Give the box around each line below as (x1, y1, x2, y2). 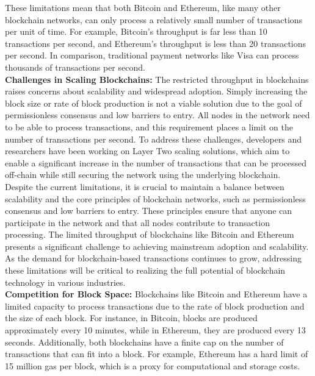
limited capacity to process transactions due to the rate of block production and (5, 299, 305, 312)
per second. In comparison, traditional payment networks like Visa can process (5, 49, 299, 62)
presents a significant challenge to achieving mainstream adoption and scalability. (5, 239, 309, 252)
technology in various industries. (5, 275, 126, 288)
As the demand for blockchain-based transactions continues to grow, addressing (5, 252, 302, 264)
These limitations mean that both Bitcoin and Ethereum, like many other (5, 1, 281, 13)
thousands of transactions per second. (5, 60, 145, 73)
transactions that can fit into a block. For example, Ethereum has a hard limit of (5, 347, 308, 360)
